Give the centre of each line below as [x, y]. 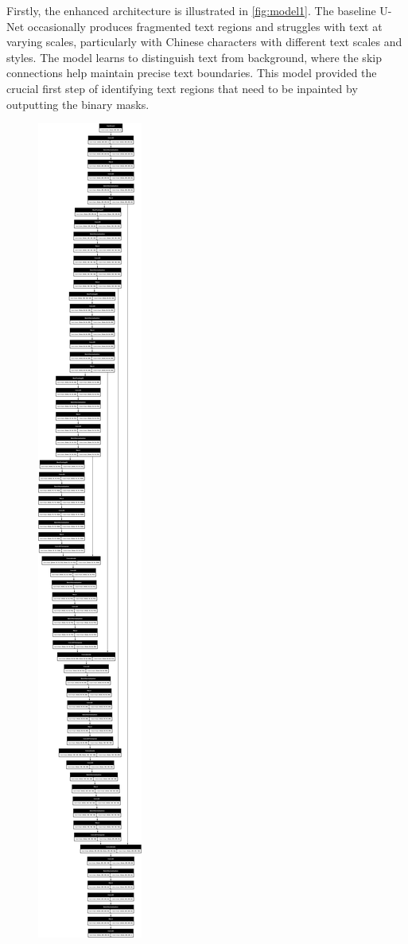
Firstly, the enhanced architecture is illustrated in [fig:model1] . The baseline [191, 10]
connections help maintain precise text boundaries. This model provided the [192, 73]
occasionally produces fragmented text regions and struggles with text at [205, 26]
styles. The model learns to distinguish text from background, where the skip [194, 57]
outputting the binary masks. [78, 104]
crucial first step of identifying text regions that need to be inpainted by [182, 88]
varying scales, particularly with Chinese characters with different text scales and [204, 42]
